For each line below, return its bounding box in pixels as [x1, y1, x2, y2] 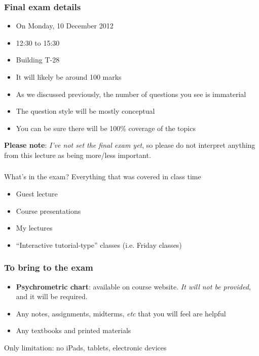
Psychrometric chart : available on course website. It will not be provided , [16, 281, 251, 292]
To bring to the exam [4, 261, 93, 274]
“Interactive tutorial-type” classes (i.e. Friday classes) [16, 239, 182, 250]
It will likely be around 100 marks [16, 72, 122, 82]
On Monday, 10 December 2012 [16, 20, 114, 31]
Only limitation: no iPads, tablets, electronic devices [4, 342, 167, 353]
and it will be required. [16, 291, 88, 302]
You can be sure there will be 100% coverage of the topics [16, 122, 196, 133]
